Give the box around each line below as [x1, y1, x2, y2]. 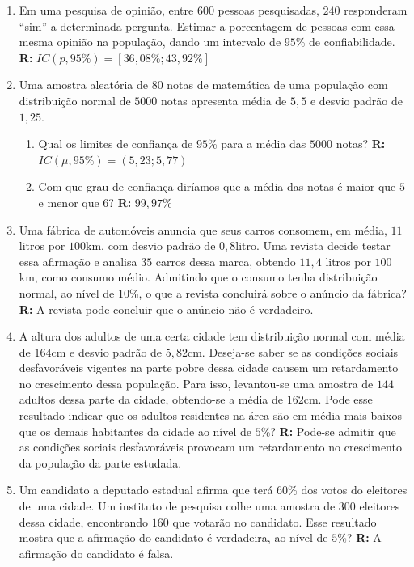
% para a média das [207, 135, 306, 152]
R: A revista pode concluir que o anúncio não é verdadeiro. [19, 300, 314, 317]
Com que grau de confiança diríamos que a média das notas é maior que [38, 178, 396, 195]
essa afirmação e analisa [19, 252, 137, 269]
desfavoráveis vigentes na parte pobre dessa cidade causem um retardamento [19, 359, 399, 376]
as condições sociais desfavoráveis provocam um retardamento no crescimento [19, 438, 402, 455]
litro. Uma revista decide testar [235, 237, 391, 254]
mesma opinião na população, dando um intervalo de [19, 33, 281, 50]
